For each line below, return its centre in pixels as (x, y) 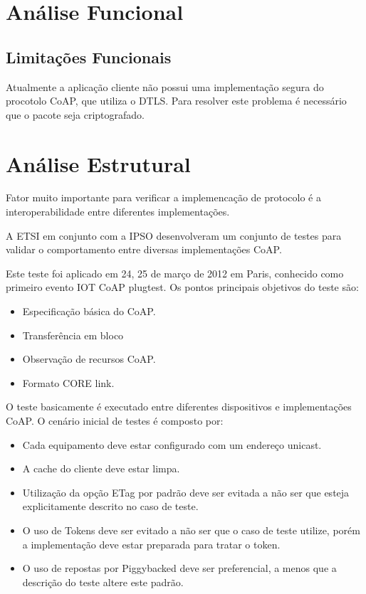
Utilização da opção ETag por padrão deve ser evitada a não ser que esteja (186, 492)
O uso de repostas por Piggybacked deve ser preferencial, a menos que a (179, 568)
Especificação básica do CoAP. (89, 311)
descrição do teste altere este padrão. (103, 582)
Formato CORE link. (68, 382)
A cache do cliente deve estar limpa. (101, 468)
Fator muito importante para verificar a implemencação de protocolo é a (163, 197)
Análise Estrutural (98, 163)
